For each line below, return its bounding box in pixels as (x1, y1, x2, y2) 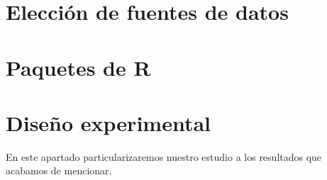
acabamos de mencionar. (6, 163, 112, 178)
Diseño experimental (6, 108, 211, 137)
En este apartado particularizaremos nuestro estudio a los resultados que (6, 149, 322, 164)
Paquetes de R (6, 52, 151, 81)
